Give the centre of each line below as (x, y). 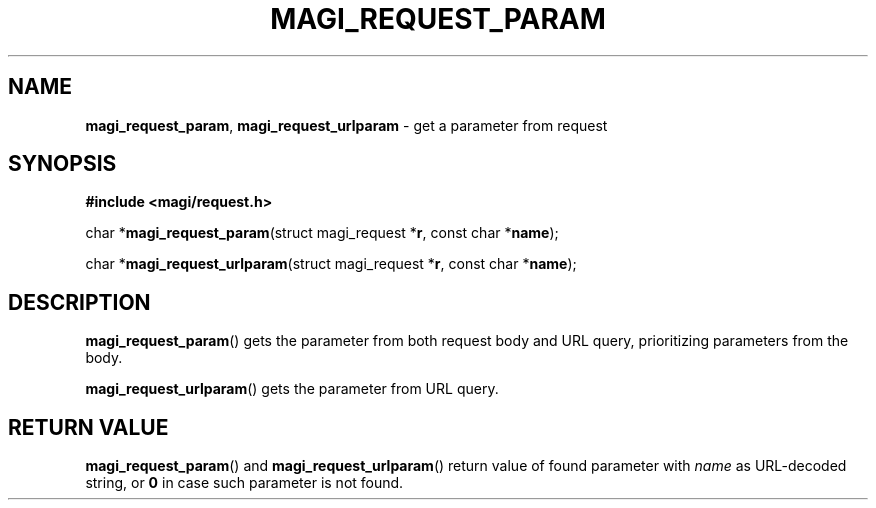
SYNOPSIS (62, 164)
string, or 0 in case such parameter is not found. (244, 483)
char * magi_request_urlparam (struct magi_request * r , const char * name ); (331, 264)
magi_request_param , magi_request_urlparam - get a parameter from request (346, 125)
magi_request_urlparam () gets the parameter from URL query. (292, 389)
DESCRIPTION (79, 302)
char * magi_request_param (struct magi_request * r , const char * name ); (322, 233)
